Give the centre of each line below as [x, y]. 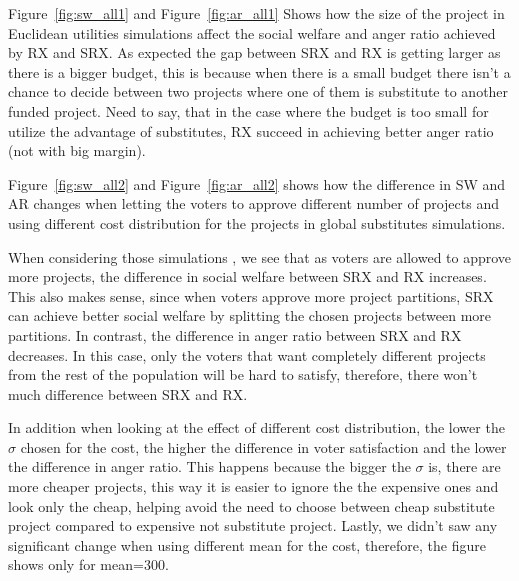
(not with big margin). [77, 150]
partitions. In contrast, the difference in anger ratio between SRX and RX [235, 334]
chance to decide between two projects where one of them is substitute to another [258, 91]
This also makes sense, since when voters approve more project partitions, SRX [251, 295]
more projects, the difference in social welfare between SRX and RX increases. [247, 276]
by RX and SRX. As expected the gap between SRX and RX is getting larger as [254, 52]
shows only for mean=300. [88, 564]
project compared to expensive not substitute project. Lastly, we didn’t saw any [253, 525]
